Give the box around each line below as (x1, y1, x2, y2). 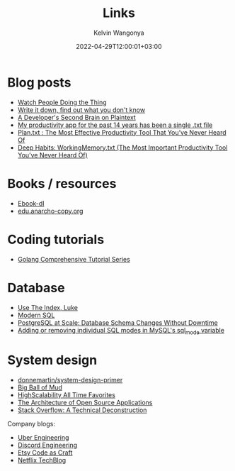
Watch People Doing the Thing (17, 98, 108, 106)
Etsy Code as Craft (17, 448, 73, 457)
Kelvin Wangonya (93, 28, 144, 37)
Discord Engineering (17, 441, 78, 450)
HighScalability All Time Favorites (17, 391, 115, 399)
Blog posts (7, 74, 71, 90)
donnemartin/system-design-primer (17, 376, 123, 384)
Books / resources (7, 175, 117, 192)
